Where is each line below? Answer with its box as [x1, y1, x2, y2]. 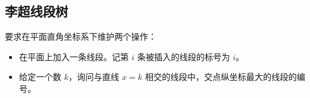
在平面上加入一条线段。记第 [19, 50, 129, 63]
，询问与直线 [68, 70, 119, 83]
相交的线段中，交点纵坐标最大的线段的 [145, 70, 297, 83]
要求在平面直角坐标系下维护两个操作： [5, 30, 157, 43]
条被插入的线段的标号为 [137, 50, 230, 63]
